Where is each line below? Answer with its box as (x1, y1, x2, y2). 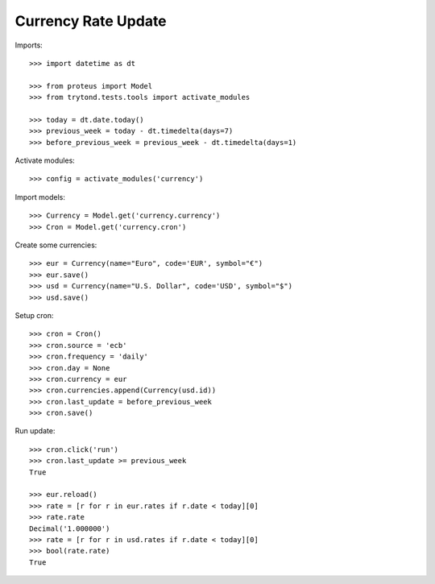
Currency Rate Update (14, 12, 167, 30)
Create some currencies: (14, 240, 97, 250)
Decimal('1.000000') (29, 524, 110, 533)
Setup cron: (14, 310, 54, 320)
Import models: (14, 192, 66, 201)
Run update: (14, 426, 56, 436)
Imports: (14, 40, 43, 50)
